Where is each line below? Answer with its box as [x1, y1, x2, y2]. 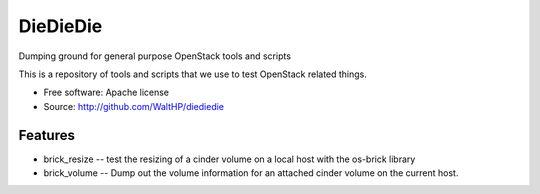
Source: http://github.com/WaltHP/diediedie [43, 100, 225, 112]
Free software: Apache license [43, 86, 170, 99]
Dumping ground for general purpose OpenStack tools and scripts [18, 50, 292, 62]
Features [18, 126, 75, 144]
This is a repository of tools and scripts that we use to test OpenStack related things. [18, 68, 367, 80]
